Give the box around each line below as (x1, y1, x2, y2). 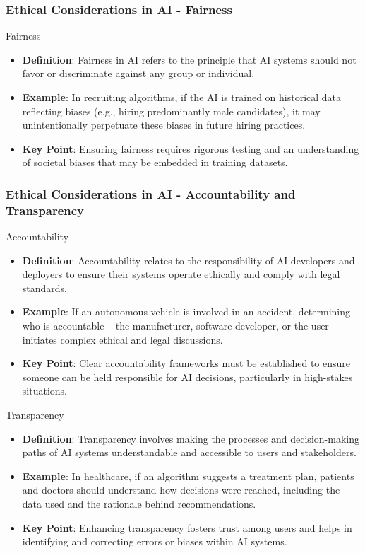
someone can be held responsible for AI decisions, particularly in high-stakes (22, 369, 353, 384)
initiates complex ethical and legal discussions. (22, 332, 223, 347)
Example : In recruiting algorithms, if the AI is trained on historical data (22, 90, 342, 104)
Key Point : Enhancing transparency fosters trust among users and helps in (22, 520, 352, 535)
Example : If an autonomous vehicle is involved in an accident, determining (22, 304, 351, 319)
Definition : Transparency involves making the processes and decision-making (22, 431, 359, 446)
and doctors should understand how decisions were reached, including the (22, 482, 340, 497)
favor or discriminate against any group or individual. (22, 66, 255, 81)
